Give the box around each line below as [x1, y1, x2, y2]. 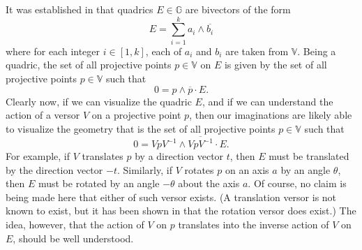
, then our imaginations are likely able [189, 108, 352, 122]
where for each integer [6, 43, 100, 58]
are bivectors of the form [185, 2, 291, 16]
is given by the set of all [224, 57, 327, 72]
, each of [145, 43, 182, 58]
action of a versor [6, 108, 80, 122]
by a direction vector [135, 149, 224, 163]
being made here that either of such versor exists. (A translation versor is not [6, 189, 337, 204]
